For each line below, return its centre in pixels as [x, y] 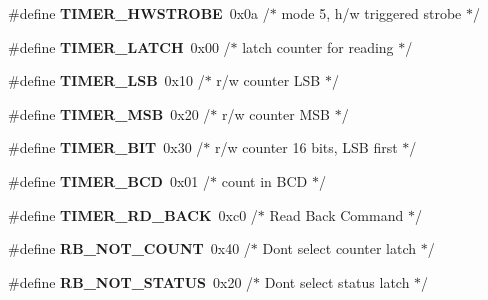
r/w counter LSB [268, 80]
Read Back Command [336, 214]
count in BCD [264, 180]
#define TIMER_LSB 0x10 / [106, 80]
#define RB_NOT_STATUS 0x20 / [131, 281]
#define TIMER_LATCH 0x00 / [119, 46]
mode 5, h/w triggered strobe [371, 13]
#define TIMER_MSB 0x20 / [109, 113]
